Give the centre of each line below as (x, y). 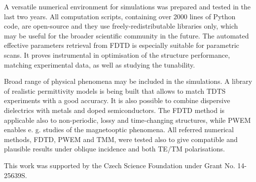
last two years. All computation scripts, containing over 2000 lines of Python (120, 16)
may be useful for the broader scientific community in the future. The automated (127, 35)
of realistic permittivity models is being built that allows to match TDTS (115, 91)
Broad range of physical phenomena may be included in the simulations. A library (128, 81)
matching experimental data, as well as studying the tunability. (100, 64)
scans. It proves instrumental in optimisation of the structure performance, (117, 55)
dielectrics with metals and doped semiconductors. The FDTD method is (114, 110)
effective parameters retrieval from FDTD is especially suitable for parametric (122, 45)
